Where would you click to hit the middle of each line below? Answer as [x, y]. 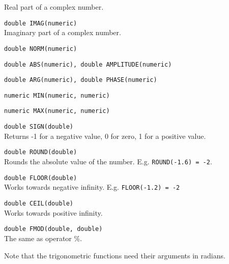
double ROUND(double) [41, 152]
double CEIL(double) [39, 203]
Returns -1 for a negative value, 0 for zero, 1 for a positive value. [105, 136]
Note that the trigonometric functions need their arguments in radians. [115, 255]
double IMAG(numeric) [41, 23]
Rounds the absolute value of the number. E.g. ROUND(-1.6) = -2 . [108, 162]
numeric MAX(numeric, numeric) [57, 111]
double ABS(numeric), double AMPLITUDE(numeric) [88, 64]
